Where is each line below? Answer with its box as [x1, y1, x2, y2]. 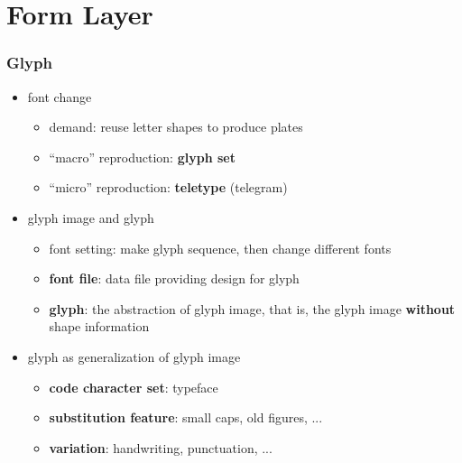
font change [27, 87, 92, 106]
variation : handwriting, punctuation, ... [49, 438, 273, 457]
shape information [49, 317, 150, 336]
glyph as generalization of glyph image [27, 347, 241, 366]
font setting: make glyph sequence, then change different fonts [49, 238, 392, 257]
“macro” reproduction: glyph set [49, 147, 236, 166]
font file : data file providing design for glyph [49, 269, 300, 288]
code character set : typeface [49, 377, 218, 396]
